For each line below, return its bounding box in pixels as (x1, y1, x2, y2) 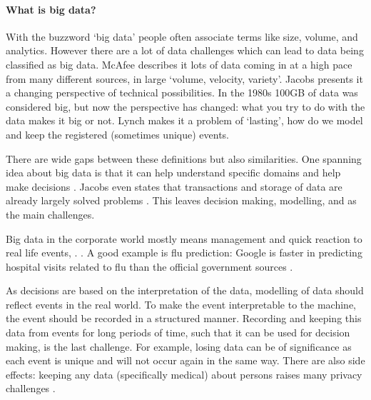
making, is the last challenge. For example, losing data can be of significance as (6, 339, 352, 354)
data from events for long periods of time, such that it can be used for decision (6, 325, 350, 340)
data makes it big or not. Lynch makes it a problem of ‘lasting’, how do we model (6, 113, 363, 128)
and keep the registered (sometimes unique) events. (6, 126, 230, 141)
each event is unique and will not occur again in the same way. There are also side (6, 353, 365, 368)
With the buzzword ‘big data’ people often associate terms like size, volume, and (6, 29, 358, 44)
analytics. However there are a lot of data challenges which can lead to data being (6, 43, 364, 58)
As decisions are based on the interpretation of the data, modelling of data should (6, 283, 364, 298)
